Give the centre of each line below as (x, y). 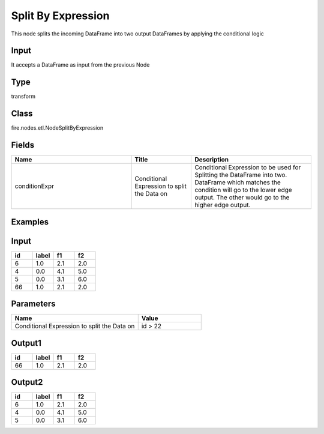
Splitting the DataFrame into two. (241, 175)
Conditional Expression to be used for (248, 167)
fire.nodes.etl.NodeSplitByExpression (57, 128)
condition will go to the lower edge (243, 190)
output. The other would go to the (242, 197)
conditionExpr (34, 186)
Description (212, 160)
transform (23, 97)
